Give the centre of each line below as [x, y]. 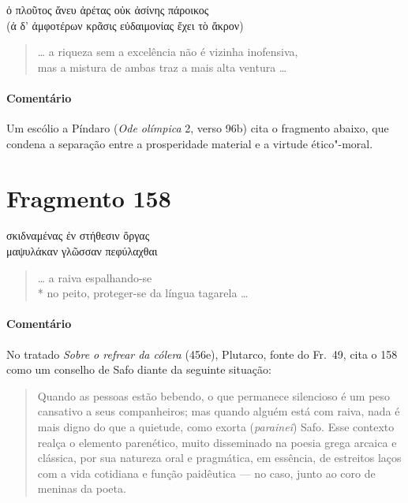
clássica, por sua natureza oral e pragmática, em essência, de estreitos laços [219, 458]
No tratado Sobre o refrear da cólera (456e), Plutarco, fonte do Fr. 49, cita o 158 [202, 354]
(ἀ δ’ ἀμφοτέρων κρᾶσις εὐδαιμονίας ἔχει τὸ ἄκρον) [125, 25]
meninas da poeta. [82, 488]
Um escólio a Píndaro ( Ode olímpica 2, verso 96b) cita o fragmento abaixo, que [198, 128]
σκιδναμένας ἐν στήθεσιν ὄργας [78, 235]
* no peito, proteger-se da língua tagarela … [143, 293]
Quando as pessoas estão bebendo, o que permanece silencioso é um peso [214, 395]
